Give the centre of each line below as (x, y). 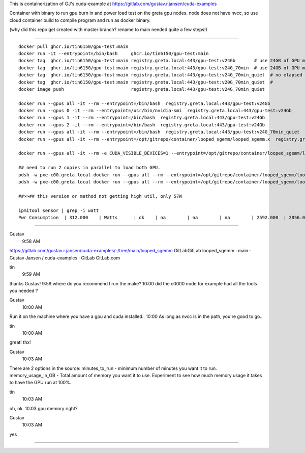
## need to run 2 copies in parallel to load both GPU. (89, 168)
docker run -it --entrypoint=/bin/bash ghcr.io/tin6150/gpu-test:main (114, 53)
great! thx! (20, 342)
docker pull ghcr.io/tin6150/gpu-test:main (73, 46)
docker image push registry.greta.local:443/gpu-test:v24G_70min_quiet (142, 89)
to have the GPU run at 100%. (40, 383)
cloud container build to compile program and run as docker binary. (80, 20)
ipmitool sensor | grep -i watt (59, 210)
